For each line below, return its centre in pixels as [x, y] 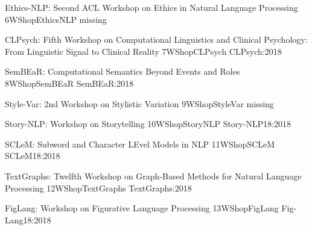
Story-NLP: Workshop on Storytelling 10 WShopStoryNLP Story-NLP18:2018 [148, 124]
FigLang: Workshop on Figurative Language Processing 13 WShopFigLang [142, 208]
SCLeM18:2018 [33, 156]
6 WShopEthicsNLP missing [56, 19]
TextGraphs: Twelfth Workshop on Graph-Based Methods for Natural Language [153, 176]
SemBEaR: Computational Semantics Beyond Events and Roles [123, 71]
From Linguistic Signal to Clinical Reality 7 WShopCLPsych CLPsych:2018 [143, 51]
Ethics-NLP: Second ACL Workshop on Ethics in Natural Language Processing [151, 7]
